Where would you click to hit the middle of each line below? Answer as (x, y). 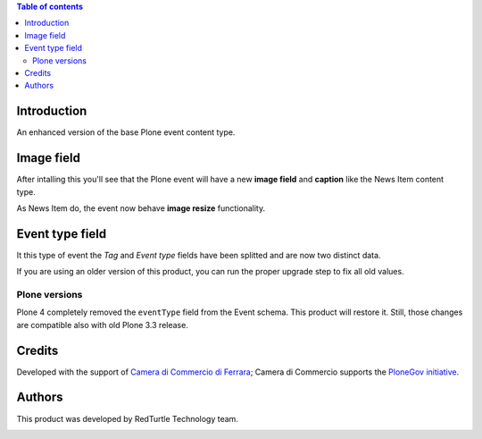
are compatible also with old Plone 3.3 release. (103, 325)
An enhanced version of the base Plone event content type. (126, 132)
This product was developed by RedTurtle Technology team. (127, 418)
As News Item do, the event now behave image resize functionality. (141, 208)
